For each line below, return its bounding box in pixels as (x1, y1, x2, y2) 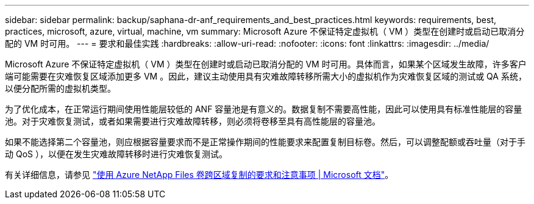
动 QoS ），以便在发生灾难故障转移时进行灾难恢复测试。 (5, 149, 227, 159)
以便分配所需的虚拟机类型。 (5, 83, 116, 93)
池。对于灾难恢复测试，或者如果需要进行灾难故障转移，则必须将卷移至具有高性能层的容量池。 (5, 116, 380, 126)
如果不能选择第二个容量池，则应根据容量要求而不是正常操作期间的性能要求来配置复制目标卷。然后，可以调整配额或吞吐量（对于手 (5, 137, 525, 147)
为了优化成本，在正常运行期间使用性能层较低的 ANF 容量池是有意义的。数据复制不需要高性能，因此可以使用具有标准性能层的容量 (5, 104, 522, 114)
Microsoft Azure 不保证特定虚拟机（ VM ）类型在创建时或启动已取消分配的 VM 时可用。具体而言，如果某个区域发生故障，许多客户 (5, 59, 527, 69)
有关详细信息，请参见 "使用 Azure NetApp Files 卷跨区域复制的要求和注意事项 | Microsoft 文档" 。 (5, 169, 394, 180)
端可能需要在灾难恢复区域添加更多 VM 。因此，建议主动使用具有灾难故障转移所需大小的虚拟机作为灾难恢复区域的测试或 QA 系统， (5, 71, 527, 81)
